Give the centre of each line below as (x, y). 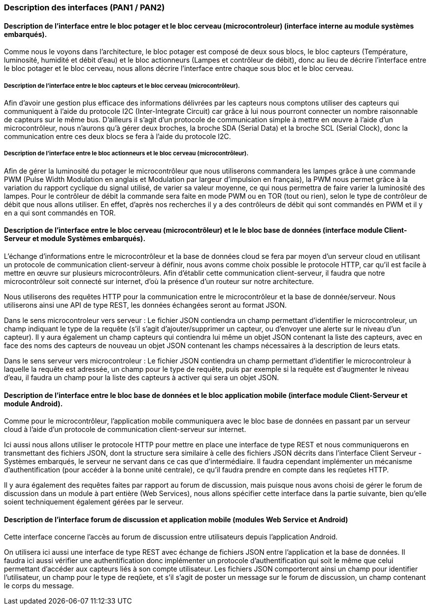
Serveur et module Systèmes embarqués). (75, 239)
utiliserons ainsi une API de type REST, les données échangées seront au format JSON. (145, 305)
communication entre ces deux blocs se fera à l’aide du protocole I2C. (117, 136)
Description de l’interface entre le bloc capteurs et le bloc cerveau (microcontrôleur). (122, 86)
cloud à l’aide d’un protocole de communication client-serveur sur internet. (125, 430)
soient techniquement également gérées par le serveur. (94, 502)
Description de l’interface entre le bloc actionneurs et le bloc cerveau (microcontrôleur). (126, 154)
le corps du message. (39, 586)
